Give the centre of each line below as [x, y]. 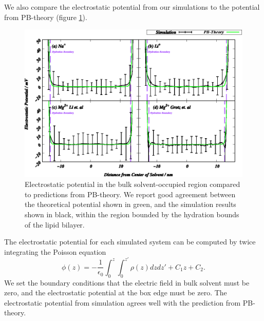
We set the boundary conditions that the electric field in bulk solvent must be [127, 282]
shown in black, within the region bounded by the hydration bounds [132, 214]
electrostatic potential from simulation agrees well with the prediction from [122, 302]
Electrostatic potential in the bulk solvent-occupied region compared [133, 184]
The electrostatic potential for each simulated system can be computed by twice [130, 242]
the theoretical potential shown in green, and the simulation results [130, 204]
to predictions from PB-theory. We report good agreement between [130, 194]
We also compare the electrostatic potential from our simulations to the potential [132, 7]
